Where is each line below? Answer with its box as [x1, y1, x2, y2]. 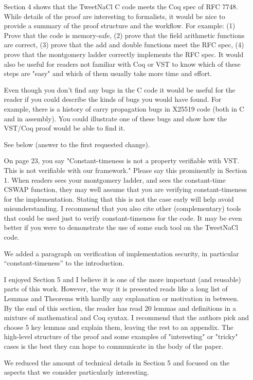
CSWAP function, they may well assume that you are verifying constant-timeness [4, 184, 247, 194]
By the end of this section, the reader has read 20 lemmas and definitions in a [4, 303, 236, 313]
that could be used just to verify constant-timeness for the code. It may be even [4, 212, 242, 223]
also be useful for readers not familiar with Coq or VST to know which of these [4, 58, 241, 69]
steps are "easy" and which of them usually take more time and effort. [4, 68, 212, 78]
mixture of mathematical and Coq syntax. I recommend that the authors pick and [4, 312, 249, 323]
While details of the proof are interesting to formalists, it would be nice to [4, 11, 225, 21]
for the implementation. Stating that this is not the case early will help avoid [4, 193, 234, 204]
